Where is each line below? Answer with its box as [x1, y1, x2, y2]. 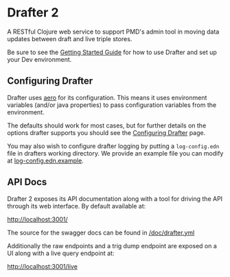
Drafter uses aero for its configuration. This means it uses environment [7, 93, 207, 101]
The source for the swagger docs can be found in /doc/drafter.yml [7, 228, 195, 237]
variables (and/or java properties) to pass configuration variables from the [7, 101, 217, 109]
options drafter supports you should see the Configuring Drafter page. [7, 128, 206, 136]
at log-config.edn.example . [7, 156, 84, 165]
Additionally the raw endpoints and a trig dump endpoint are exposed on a [7, 241, 218, 250]
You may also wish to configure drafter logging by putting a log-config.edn [7, 142, 220, 150]
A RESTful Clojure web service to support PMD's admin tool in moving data [7, 27, 220, 36]
